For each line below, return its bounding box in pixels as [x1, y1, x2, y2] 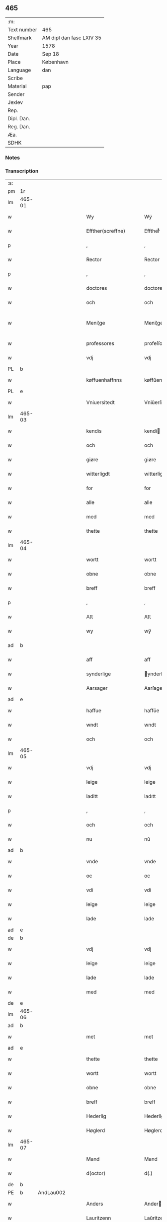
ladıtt [144, 793, 156, 800]
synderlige [86, 670, 111, 677]
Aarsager [86, 685, 108, 692]
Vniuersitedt [86, 399, 115, 406]
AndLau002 [38, 1189, 66, 1196]
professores [86, 340, 114, 347]
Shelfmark [7, 34, 32, 41]
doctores [86, 285, 107, 292]
